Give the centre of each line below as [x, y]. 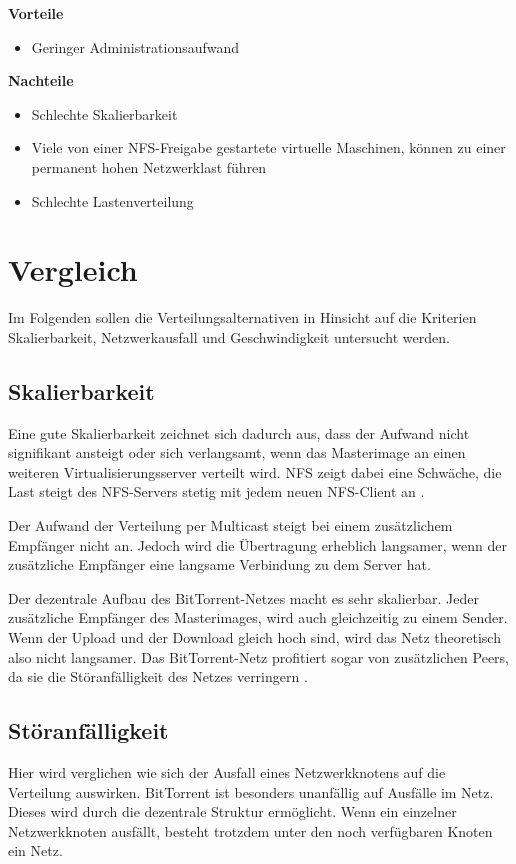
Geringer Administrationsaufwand [135, 46]
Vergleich [73, 269]
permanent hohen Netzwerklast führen [149, 166]
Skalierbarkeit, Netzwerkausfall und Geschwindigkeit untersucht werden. [229, 336]
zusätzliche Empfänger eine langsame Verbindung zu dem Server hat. [219, 564]
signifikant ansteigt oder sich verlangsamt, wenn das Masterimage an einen [237, 452]
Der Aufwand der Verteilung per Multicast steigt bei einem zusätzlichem [230, 525]
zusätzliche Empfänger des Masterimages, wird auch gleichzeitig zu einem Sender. [258, 617]
